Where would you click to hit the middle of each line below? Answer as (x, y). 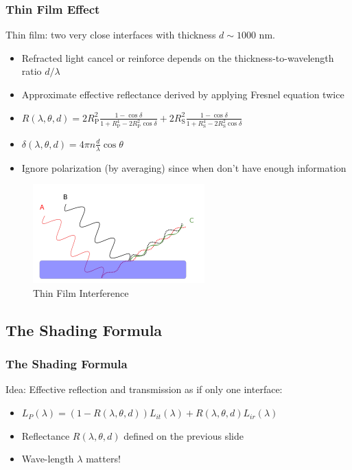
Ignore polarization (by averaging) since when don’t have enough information (184, 167)
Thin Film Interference (81, 292)
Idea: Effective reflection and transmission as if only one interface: (144, 389)
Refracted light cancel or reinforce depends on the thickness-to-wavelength (178, 57)
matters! (103, 459)
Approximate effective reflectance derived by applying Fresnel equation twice (183, 94)
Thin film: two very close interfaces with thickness (111, 35)
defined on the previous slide (184, 435)
